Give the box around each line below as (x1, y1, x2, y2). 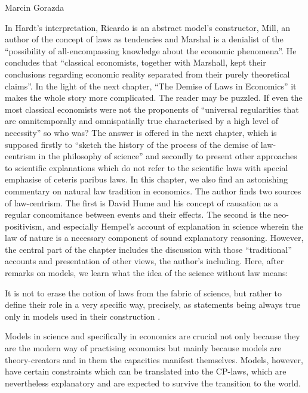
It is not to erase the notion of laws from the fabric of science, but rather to (5, 286, 282, 299)
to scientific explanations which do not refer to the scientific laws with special (5, 161, 288, 174)
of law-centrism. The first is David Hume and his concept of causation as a (5, 196, 279, 209)
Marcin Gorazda (5, 1, 64, 13)
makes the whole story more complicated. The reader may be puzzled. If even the (5, 91, 303, 104)
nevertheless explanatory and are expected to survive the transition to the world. (5, 376, 301, 389)
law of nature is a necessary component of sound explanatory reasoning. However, (5, 231, 304, 244)
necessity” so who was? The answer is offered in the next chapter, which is (5, 126, 277, 138)
